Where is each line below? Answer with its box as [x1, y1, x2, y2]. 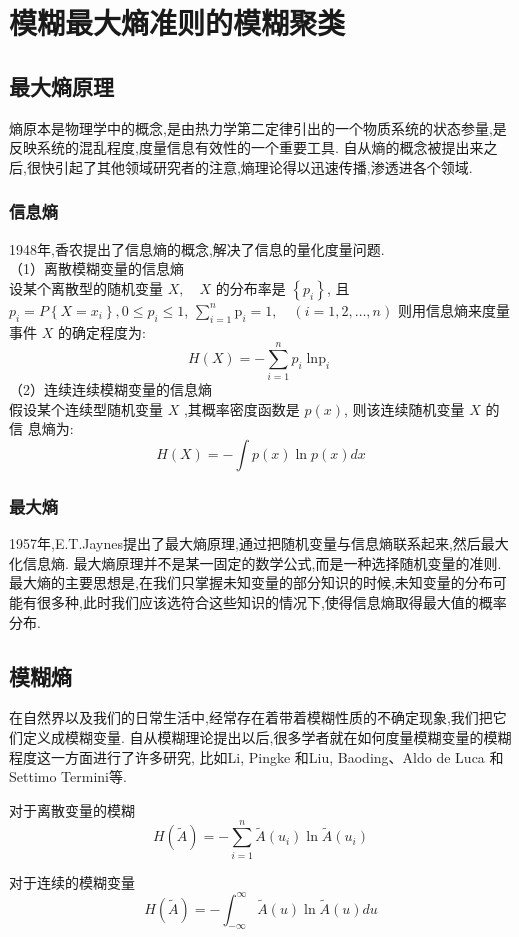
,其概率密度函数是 [183, 398, 300, 419]
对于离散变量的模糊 [9, 799, 135, 820]
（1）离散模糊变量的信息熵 [9, 258, 184, 279]
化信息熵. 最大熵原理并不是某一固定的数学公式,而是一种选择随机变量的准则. [9, 552, 502, 573]
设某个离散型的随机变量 [9, 277, 163, 298]
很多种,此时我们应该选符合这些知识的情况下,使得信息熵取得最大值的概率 [36, 592, 507, 613]
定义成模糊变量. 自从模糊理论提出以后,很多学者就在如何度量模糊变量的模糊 [22, 727, 512, 748]
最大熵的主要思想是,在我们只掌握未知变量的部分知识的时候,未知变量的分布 [9, 572, 493, 593]
